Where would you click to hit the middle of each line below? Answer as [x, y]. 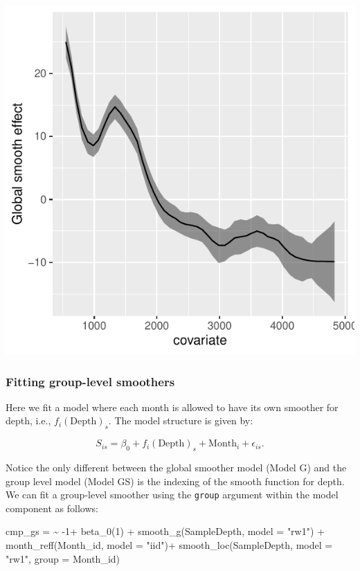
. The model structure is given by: [181, 420]
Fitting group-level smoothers [90, 381]
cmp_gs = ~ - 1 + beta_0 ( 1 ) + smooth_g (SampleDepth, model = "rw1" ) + [165, 531]
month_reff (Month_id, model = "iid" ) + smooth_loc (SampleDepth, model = [169, 545]
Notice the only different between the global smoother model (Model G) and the [176, 467]
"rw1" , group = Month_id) [63, 558]
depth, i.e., [28, 420]
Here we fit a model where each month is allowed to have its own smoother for [172, 407]
